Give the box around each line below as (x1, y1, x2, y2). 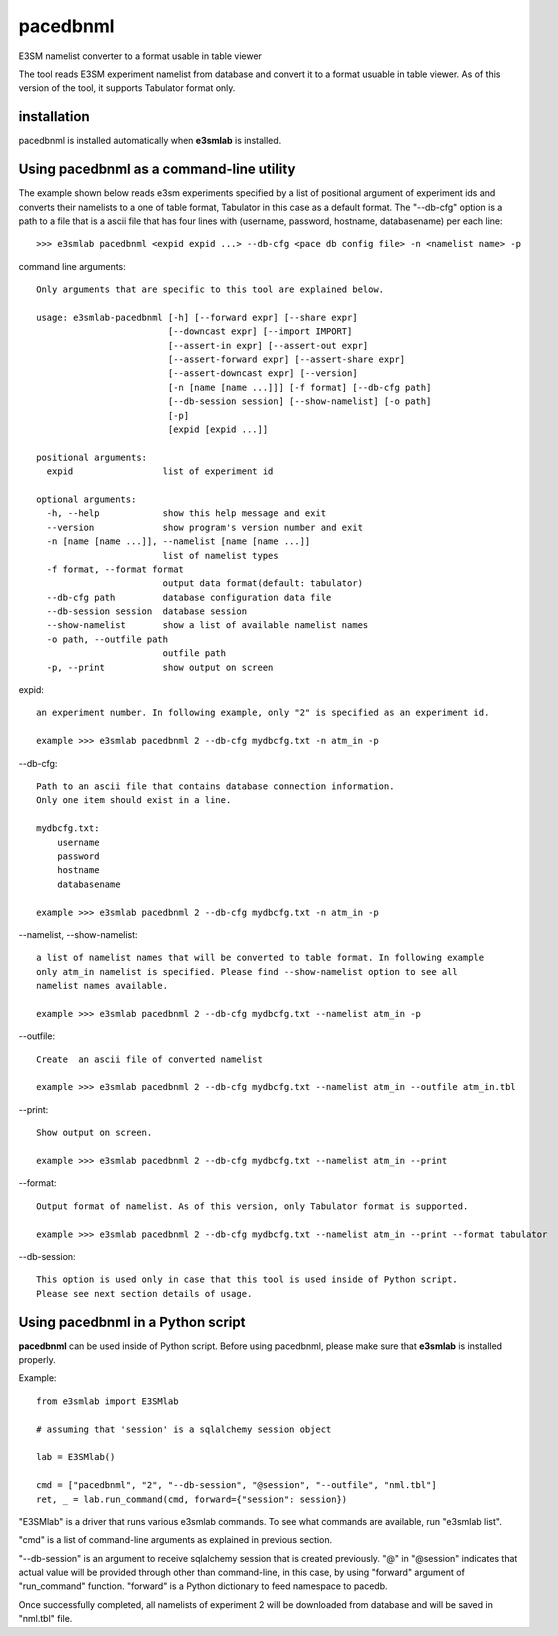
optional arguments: (36, 493, 137, 505)
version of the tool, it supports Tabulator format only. (18, 82, 236, 94)
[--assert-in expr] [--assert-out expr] (167, 340, 369, 351)
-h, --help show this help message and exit (46, 508, 327, 519)
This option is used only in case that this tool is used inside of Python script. (36, 1274, 459, 1285)
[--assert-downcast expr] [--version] (167, 368, 359, 379)
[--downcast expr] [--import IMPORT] (167, 326, 353, 337)
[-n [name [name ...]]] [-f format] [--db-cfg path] (167, 381, 432, 393)
